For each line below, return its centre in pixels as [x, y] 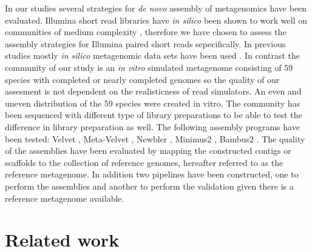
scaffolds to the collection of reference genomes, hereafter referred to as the [144, 162]
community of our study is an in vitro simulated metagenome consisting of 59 [149, 67]
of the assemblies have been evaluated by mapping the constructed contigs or [148, 151]
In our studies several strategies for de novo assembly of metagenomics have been [156, 8]
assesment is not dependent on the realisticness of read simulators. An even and [153, 91]
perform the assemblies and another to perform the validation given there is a [149, 186]
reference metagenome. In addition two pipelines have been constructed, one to [152, 174]
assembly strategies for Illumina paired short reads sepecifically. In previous [145, 43]
